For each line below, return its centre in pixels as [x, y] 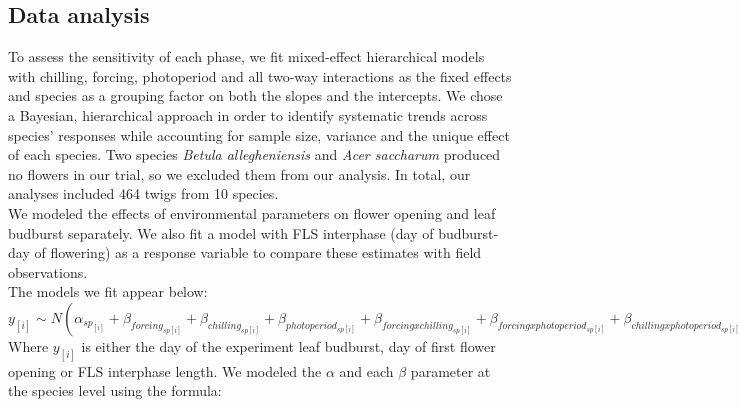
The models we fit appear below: [108, 291]
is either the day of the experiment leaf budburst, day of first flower [288, 345]
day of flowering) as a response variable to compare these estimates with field [245, 252]
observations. [48, 271]
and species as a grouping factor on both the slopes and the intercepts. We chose [255, 95]
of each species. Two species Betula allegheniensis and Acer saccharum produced [254, 154]
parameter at [450, 370]
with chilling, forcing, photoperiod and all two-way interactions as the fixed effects [260, 75]
